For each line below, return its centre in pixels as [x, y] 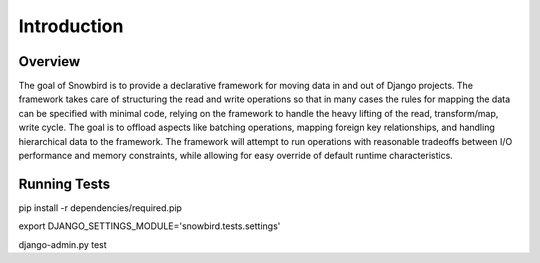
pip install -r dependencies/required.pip [100, 207]
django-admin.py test [62, 244]
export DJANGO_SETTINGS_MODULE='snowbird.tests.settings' [149, 226]
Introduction [71, 26]
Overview [49, 61]
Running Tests [64, 183]
